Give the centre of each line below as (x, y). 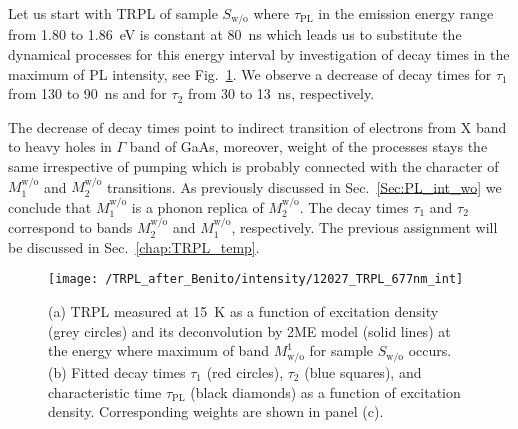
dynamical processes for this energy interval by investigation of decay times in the (259, 54)
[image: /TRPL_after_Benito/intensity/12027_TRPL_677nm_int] (256, 279)
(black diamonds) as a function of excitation (325, 391)
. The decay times (354, 206)
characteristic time (105, 391)
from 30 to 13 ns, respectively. (281, 93)
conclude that (50, 206)
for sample (341, 350)
